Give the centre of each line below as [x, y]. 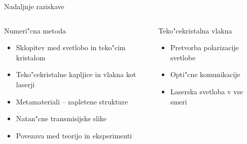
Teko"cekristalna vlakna [195, 30]
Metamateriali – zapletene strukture [72, 101]
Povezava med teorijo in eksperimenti [74, 135]
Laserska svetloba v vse [207, 91]
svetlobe [183, 57]
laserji [25, 84]
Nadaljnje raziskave [34, 6]
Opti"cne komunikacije [205, 74]
